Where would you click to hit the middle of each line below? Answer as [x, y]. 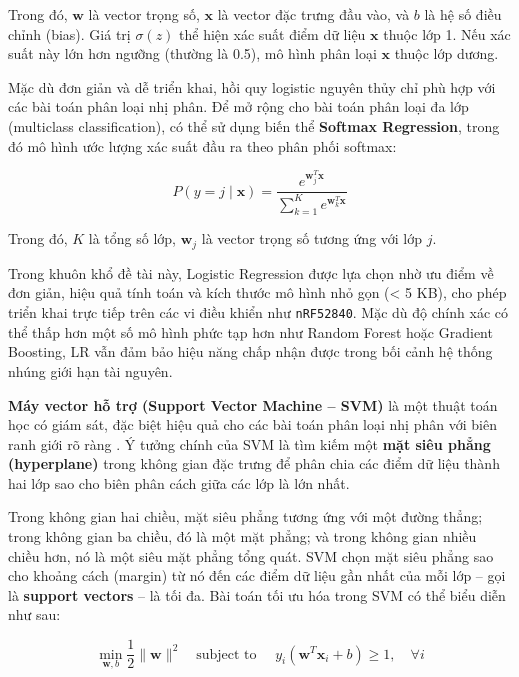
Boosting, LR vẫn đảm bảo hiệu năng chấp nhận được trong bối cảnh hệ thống [250, 351]
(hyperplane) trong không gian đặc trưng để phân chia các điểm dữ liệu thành [254, 463]
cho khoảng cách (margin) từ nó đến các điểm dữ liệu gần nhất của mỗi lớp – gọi [257, 575]
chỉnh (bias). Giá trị [69, 33]
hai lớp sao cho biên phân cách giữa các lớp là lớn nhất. [179, 482]
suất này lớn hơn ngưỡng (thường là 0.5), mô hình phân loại [192, 53]
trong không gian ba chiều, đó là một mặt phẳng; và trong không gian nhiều [242, 536]
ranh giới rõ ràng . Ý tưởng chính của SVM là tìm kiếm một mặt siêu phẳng [249, 443]
